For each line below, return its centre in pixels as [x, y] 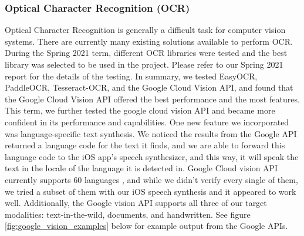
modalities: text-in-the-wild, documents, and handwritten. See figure [128, 214]
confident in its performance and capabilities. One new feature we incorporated [147, 122]
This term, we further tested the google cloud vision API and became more [140, 110]
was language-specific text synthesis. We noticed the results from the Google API [151, 133]
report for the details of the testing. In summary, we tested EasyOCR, [131, 76]
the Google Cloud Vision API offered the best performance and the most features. [152, 99]
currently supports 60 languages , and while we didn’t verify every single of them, [151, 179]
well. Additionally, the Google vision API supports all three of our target [136, 203]
